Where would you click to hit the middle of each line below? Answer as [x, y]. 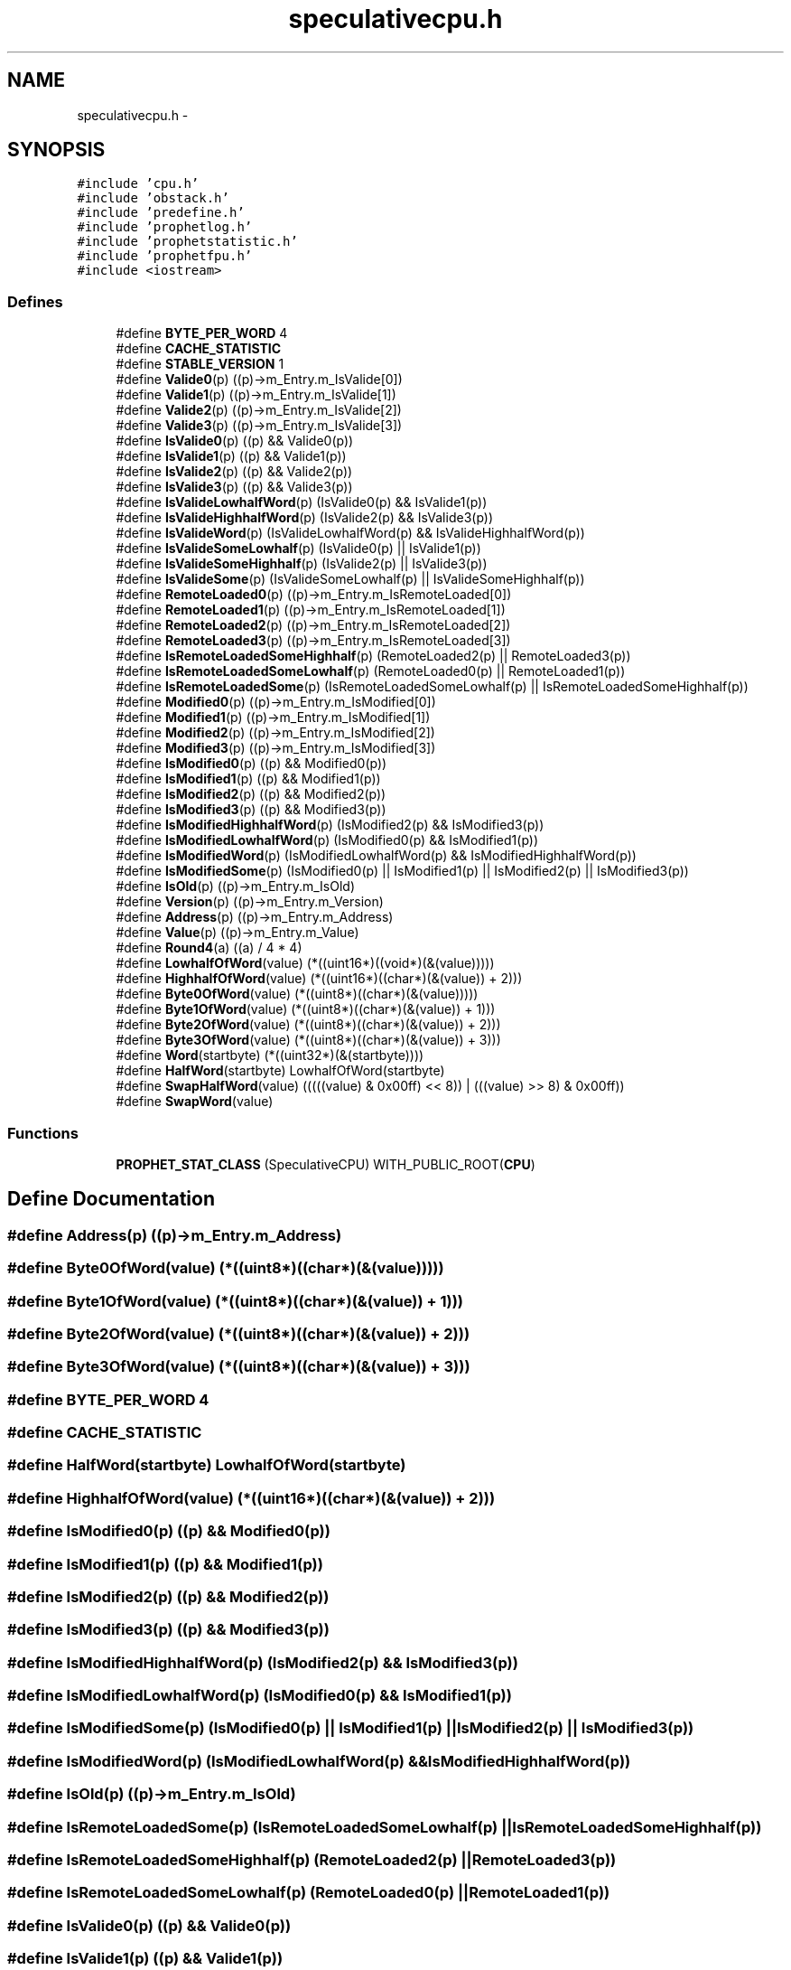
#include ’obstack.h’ [153, 198]
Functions [43, 1133]
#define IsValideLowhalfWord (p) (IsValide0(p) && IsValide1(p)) [302, 502]
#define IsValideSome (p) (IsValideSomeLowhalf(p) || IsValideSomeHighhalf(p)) [350, 579]
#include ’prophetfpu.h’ [165, 256]
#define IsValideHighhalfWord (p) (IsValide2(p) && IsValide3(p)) [305, 518]
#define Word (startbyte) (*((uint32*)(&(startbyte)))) [270, 1055]
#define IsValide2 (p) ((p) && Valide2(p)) [234, 472]
